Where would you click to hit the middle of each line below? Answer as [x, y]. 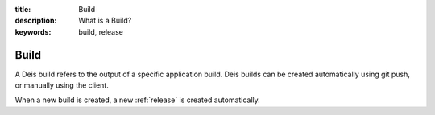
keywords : [33, 31]
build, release [101, 31]
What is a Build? [105, 21]
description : [36, 21]
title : [23, 9]
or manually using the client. [62, 85]
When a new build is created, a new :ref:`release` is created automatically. [138, 100]
